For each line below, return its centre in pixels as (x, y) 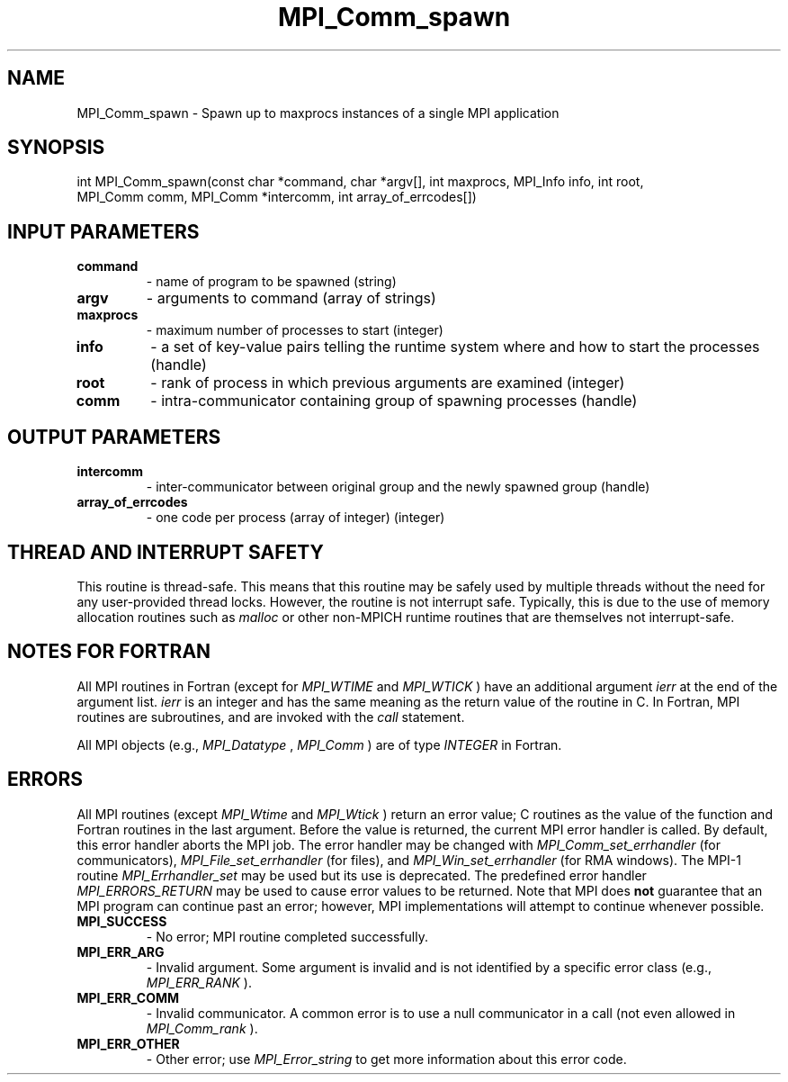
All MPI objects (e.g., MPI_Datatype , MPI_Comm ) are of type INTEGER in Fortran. (319, 744)
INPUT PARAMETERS (103, 231)
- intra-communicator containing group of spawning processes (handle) (394, 401)
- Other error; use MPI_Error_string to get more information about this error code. (386, 1059)
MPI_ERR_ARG (121, 951)
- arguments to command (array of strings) (291, 298)
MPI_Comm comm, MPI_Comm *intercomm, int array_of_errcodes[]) (277, 197)
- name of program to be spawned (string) (271, 282)
